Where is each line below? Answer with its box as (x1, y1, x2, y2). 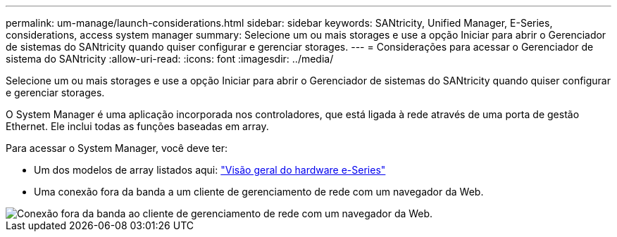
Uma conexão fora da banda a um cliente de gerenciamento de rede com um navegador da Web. (34, 186, 484, 198)
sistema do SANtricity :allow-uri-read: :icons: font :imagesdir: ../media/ (6, 53, 334, 65)
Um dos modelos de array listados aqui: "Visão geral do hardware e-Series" (34, 164, 386, 176)
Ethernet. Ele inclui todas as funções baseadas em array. (6, 120, 269, 132)
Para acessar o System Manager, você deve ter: (6, 142, 228, 154)
